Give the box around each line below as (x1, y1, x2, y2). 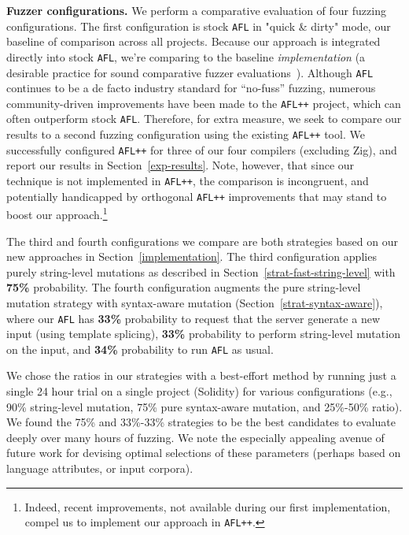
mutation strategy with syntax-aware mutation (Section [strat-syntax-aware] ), (6, 294, 383, 310)
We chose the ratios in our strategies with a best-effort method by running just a (6, 367, 396, 384)
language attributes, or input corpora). (6, 459, 193, 476)
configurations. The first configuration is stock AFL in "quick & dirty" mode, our (6, 17, 391, 34)
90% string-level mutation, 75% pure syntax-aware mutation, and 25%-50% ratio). (6, 398, 403, 414)
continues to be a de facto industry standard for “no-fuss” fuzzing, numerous (6, 80, 376, 96)
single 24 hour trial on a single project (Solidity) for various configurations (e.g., (6, 383, 392, 399)
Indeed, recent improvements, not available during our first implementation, (24, 498, 391, 515)
